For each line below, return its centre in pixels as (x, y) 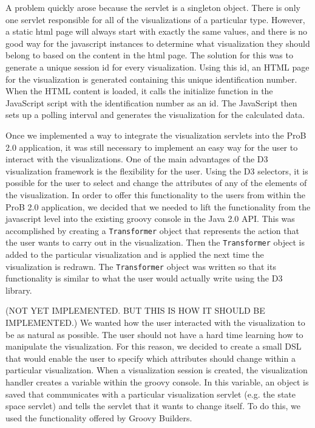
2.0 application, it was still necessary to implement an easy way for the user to (152, 147)
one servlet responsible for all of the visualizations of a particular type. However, (155, 19)
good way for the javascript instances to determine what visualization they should (158, 43)
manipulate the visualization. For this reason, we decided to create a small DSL (154, 346)
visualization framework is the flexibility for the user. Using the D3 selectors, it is (157, 171)
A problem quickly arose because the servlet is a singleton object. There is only (153, 7)
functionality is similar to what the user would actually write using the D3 (144, 278)
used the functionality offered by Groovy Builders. (99, 417)
